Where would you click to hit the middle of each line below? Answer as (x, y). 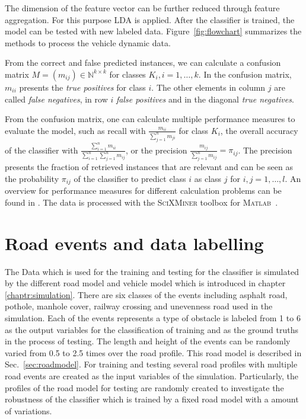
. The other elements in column (208, 87)
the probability (32, 178)
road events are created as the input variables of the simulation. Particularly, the (152, 375)
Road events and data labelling (134, 243)
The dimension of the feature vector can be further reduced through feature (142, 8)
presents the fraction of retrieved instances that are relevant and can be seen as (149, 167)
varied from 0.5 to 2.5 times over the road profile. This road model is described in (153, 352)
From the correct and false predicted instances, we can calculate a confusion (143, 63)
